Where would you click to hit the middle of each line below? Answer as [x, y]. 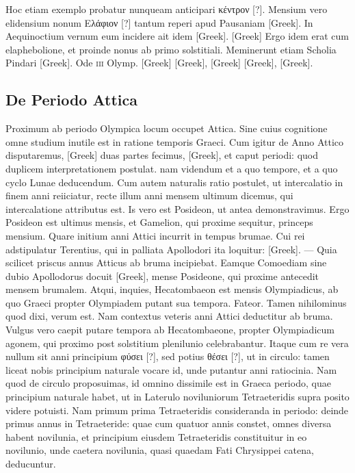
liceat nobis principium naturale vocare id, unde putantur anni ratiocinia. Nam [171, 369]
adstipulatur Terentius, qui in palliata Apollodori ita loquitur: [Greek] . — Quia [171, 249]
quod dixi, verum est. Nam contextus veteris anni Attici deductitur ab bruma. [169, 316]
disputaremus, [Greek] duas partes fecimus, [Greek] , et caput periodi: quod [162, 155]
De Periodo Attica [71, 100]
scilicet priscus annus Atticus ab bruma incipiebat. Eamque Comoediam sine [166, 263]
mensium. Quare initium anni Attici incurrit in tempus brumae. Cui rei [155, 235]
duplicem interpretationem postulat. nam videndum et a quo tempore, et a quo [172, 168]
